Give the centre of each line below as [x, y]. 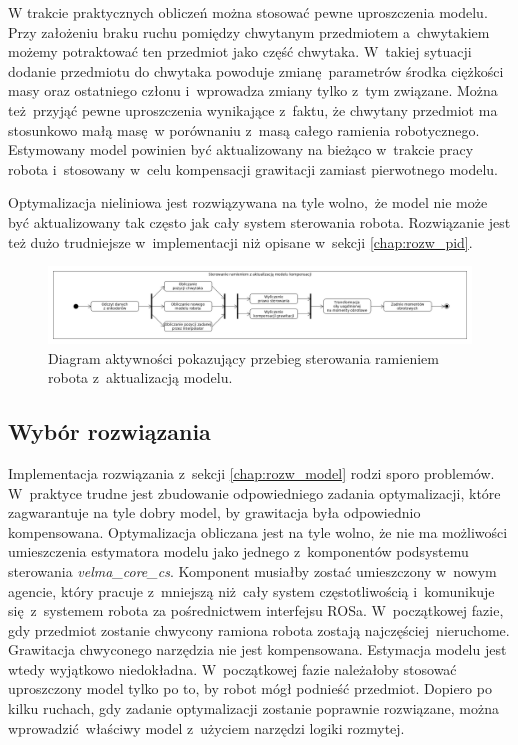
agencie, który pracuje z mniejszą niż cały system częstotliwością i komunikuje [251, 590]
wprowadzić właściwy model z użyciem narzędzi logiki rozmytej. [206, 727]
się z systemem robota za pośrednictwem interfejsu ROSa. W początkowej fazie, [256, 610]
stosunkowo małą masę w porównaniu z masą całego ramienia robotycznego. [244, 129]
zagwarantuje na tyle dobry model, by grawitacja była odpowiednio [214, 512]
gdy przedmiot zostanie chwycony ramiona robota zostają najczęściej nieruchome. [259, 629]
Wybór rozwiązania [109, 431]
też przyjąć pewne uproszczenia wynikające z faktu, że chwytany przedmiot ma [253, 109]
